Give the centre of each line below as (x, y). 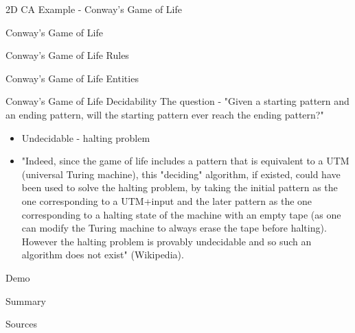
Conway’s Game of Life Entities (72, 78)
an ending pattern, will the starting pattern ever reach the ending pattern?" (165, 114)
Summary (26, 300)
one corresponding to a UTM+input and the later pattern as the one (167, 200)
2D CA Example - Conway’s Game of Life (94, 9)
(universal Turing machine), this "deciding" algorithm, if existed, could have (181, 174)
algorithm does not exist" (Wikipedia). (103, 255)
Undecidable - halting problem (86, 137)
